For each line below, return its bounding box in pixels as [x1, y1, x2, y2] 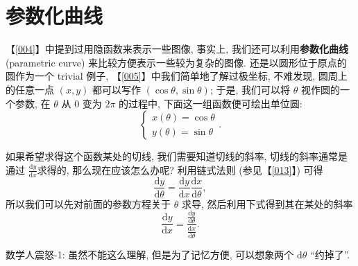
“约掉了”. [310, 247, 350, 261]
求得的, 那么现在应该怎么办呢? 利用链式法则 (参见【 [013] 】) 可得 [37, 162, 323, 177]
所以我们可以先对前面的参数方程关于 [6, 196, 171, 211]
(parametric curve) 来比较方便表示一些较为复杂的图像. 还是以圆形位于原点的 [6, 55, 347, 69]
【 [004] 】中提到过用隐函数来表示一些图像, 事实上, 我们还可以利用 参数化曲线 [6, 42, 348, 56]
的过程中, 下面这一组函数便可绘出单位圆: [119, 96, 302, 110]
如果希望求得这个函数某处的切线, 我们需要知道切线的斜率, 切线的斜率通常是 [6, 149, 348, 163]
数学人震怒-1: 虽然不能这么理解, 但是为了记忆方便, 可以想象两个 [6, 247, 294, 261]
